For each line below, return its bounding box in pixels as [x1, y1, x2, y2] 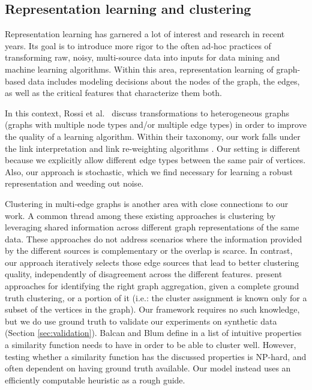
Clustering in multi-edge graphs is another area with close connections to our [5, 197, 289, 209]
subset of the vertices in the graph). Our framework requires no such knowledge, [5, 303, 300, 316]
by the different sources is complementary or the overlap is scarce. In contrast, [5, 244, 293, 257]
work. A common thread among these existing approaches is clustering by [5, 209, 276, 221]
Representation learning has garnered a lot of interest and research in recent [5, 28, 285, 40]
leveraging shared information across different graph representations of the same [5, 221, 299, 233]
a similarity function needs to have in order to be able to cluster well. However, [5, 338, 296, 351]
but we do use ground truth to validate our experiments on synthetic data [5, 314, 277, 327]
